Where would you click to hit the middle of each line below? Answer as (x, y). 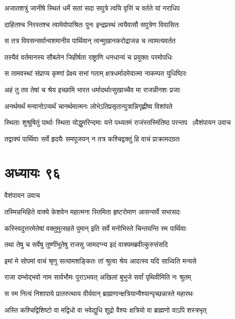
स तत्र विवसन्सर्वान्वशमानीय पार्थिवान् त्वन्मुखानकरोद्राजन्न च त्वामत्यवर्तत (90, 41)
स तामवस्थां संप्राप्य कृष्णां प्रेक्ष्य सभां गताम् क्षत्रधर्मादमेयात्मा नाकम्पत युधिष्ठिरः (96, 73)
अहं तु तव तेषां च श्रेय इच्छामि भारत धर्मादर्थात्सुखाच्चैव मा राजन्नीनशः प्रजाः (92, 89)
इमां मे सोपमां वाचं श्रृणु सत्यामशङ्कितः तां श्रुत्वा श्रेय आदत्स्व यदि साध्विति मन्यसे (101, 260)
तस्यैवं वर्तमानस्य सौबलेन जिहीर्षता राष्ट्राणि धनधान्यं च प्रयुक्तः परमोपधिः (89, 57)
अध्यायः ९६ (33, 172)
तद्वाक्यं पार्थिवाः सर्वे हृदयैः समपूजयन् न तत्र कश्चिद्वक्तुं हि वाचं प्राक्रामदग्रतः (92, 138)
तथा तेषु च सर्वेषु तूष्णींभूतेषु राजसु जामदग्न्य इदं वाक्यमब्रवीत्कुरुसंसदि (86, 244)
